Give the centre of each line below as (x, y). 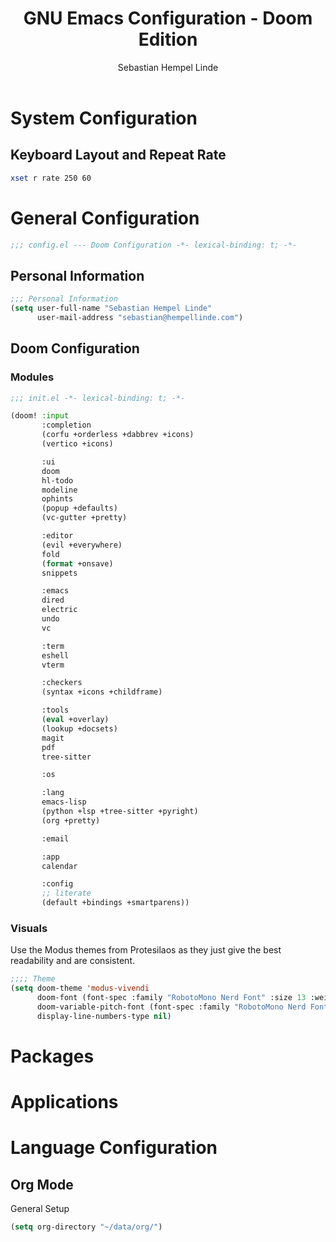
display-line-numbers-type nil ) (104, 1016)
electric (59, 610)
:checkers (62, 683)
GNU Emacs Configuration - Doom (168, 18)
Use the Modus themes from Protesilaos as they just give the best (146, 950)
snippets (59, 573)
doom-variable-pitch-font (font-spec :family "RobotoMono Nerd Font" (184, 1007)
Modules (32, 377)
